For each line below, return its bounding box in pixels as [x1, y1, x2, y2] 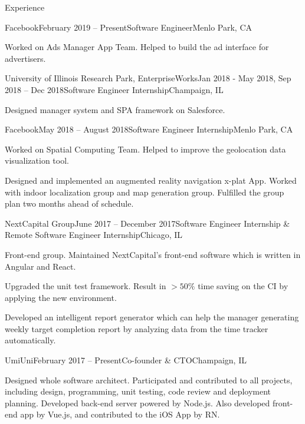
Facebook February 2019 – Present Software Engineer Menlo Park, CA [5, 21, 252, 33]
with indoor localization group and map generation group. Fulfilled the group [5, 185, 284, 198]
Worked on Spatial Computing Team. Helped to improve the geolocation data [5, 143, 286, 155]
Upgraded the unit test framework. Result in [5, 280, 166, 292]
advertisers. [5, 52, 46, 64]
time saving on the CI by [198, 280, 288, 292]
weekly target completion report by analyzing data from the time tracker [5, 322, 268, 334]
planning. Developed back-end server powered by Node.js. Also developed [5, 396, 270, 409]
